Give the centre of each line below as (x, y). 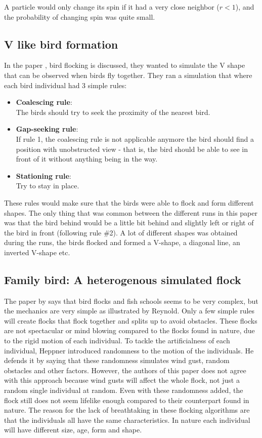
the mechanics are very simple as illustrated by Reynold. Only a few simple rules (129, 311)
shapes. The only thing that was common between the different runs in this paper (131, 212)
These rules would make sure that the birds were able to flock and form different (129, 202)
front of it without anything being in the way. (87, 159)
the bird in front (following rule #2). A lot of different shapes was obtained (121, 232)
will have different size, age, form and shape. (73, 430)
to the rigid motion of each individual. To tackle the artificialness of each (117, 341)
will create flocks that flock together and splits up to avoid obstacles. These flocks (131, 320)
